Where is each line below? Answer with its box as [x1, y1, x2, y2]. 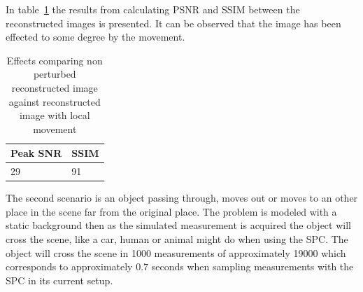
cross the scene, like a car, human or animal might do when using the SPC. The [6, 232, 348, 246]
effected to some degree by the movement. [6, 29, 185, 44]
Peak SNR [10, 146, 62, 160]
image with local [19, 108, 90, 123]
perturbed [33, 67, 76, 81]
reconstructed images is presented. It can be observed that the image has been [6, 15, 341, 30]
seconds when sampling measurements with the [151, 259, 354, 274]
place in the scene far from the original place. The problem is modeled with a [6, 204, 337, 218]
